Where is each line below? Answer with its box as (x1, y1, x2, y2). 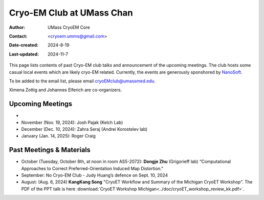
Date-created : (9, 42, 39, 48)
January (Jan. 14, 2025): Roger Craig (21, 133, 96, 139)
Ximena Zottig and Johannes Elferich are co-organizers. (9, 87, 122, 93)
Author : (9, 24, 25, 30)
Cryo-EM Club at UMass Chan (9, 7, 133, 18)
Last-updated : (9, 51, 39, 57)
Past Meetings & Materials (9, 146, 90, 154)
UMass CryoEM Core (47, 24, 90, 30)
